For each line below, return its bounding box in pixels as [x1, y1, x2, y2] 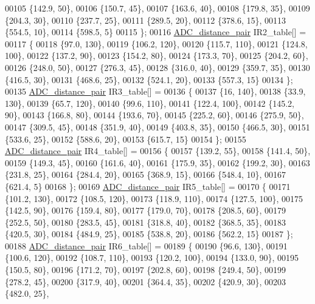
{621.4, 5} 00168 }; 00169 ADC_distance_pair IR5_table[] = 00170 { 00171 [5, 180, 291, 192]
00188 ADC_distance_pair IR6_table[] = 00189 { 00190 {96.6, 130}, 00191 [5, 239, 288, 252]
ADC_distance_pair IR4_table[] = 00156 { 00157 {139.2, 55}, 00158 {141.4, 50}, [5, 144, 311, 157]
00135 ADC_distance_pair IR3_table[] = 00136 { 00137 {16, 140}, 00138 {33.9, [5, 85, 306, 98]
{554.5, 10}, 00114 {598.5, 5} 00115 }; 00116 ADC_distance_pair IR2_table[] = [5, 25, 306, 38]
